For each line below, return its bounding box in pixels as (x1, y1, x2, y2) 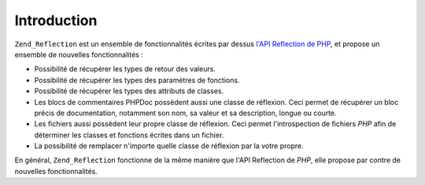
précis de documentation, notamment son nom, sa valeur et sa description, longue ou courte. (34, 108, 338, 118)
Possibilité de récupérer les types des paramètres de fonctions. (34, 75, 240, 85)
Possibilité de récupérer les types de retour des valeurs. (34, 64, 216, 74)
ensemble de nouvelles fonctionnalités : (14, 49, 143, 59)
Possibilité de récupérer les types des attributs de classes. (34, 86, 224, 96)
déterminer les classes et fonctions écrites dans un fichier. (34, 130, 224, 140)
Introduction (14, 12, 98, 29)
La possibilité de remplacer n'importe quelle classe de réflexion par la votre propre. (34, 141, 305, 151)
